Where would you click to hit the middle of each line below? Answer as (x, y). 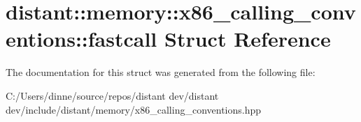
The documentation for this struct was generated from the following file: (161, 72)
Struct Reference (248, 39)
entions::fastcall (82, 39)
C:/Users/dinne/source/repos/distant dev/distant (112, 95)
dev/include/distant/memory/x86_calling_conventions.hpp (134, 109)
